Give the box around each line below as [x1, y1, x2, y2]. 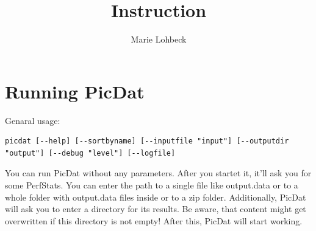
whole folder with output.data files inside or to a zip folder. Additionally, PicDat [5, 190, 306, 203]
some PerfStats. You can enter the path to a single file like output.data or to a [5, 179, 298, 191]
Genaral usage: [5, 114, 60, 126]
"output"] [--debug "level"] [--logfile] [5, 148, 176, 157]
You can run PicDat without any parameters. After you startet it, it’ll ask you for [5, 167, 312, 179]
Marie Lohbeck [131, 33, 187, 46]
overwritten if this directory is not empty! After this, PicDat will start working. [5, 214, 303, 227]
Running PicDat [5, 78, 145, 103]
